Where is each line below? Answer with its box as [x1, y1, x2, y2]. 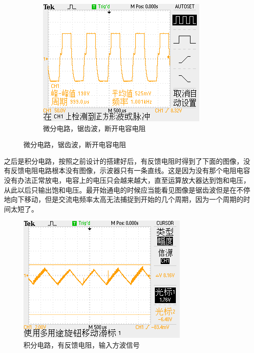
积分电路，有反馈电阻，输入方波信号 [23, 339, 140, 350]
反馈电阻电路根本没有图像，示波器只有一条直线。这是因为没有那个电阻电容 [10, 165, 250, 176]
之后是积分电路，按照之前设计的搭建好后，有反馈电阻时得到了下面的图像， [4, 155, 243, 166]
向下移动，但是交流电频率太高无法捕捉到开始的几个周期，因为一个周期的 [10, 194, 243, 204]
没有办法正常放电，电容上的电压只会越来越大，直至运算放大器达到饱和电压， [4, 175, 250, 185]
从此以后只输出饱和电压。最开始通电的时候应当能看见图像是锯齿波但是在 [4, 184, 236, 195]
